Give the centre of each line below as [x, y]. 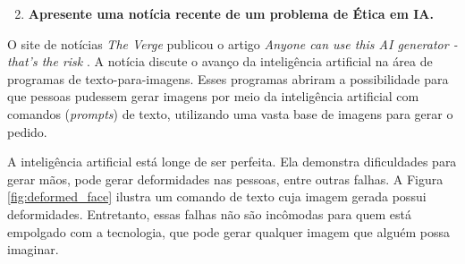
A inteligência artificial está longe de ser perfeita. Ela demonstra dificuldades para [232, 162]
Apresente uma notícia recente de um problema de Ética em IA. [231, 13]
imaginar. [33, 249]
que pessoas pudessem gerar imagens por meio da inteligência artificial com [213, 96]
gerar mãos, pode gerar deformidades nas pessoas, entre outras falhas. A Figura [225, 179]
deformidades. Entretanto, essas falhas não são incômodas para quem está [210, 213]
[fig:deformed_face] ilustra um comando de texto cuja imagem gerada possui [217, 196]
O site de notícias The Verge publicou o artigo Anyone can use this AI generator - [232, 43]
